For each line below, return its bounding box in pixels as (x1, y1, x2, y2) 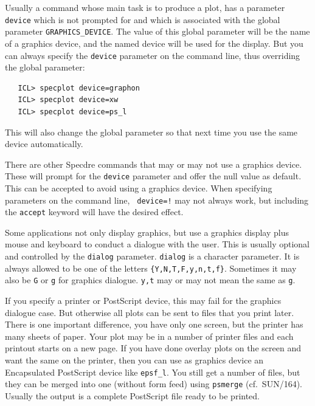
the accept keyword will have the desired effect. (5, 205, 184, 218)
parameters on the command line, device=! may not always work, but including (5, 193, 309, 206)
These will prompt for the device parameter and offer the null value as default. (5, 170, 302, 182)
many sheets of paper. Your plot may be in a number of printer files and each (5, 329, 294, 342)
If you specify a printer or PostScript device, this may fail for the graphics (5, 294, 282, 307)
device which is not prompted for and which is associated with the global (5, 13, 280, 26)
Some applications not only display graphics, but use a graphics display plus (5, 225, 289, 238)
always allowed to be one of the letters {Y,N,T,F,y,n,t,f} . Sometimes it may (5, 261, 297, 274)
